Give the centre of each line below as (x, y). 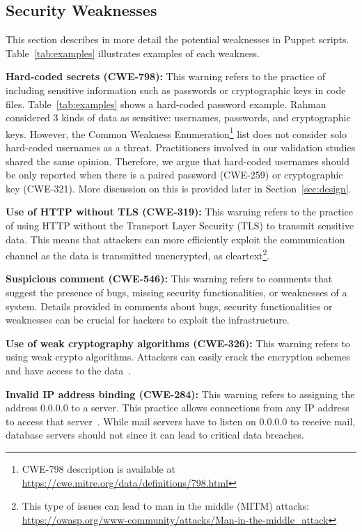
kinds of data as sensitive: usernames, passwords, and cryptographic (206, 117)
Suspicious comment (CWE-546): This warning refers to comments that (169, 279)
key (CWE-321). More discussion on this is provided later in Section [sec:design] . (179, 188)
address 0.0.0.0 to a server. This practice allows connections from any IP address (178, 408)
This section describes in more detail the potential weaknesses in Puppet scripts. (178, 39)
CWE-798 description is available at (99, 468)
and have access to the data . (69, 370)
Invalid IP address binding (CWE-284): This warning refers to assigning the (180, 394)
